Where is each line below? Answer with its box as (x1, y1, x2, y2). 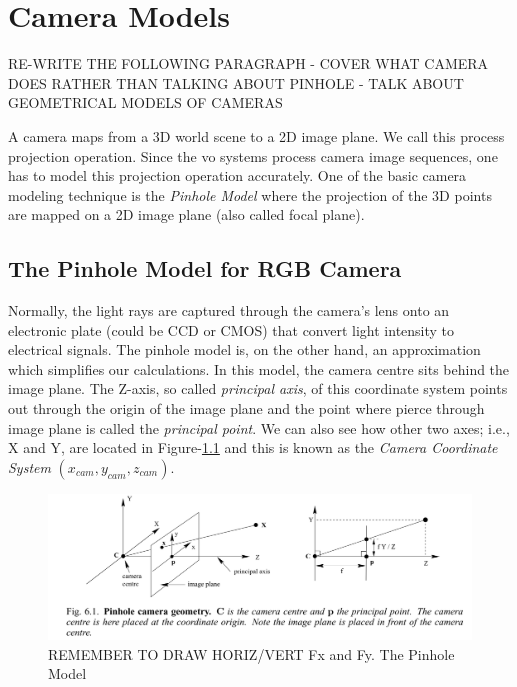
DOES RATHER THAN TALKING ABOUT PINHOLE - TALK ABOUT (8, 72, 464, 93)
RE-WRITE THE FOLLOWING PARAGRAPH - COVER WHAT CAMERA (8, 53, 489, 74)
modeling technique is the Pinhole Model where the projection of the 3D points (8, 184, 492, 205)
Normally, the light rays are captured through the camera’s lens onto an (8, 300, 450, 321)
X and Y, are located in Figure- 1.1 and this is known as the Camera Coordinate (8, 437, 498, 458)
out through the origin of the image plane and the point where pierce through (8, 398, 485, 419)
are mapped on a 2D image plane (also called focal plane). (8, 204, 365, 225)
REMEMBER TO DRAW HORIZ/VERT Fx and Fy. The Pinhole (48, 643, 455, 664)
